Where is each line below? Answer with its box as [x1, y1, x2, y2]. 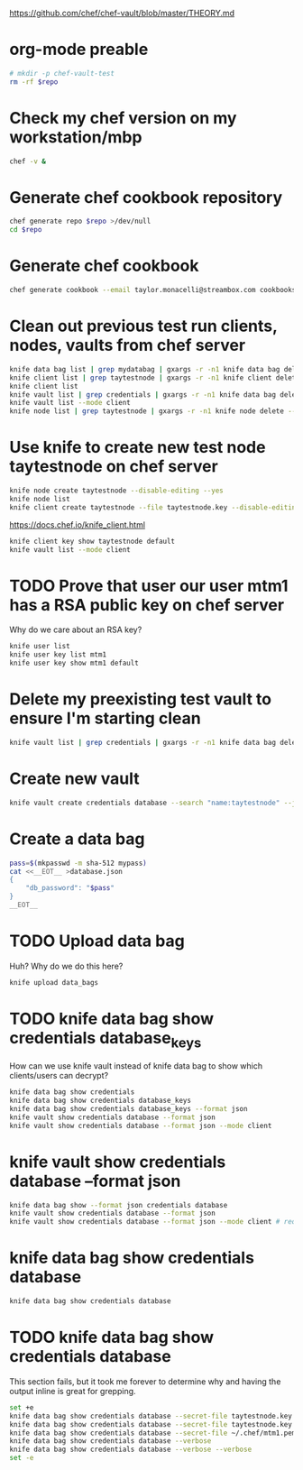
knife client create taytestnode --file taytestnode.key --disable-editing [9, 502, 300, 512]
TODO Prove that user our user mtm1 [9, 575, 289, 596]
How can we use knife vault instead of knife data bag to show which [9, 1061, 263, 1071]
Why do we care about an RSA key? [9, 624, 142, 635]
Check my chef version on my [9, 107, 237, 128]
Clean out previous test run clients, [9, 316, 278, 336]
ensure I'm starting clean [9, 708, 201, 729]
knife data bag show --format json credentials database [9, 1200, 228, 1209]
